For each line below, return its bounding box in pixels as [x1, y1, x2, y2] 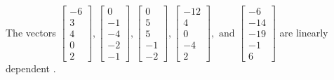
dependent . [6, 61, 56, 76]
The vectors [6, 25, 56, 39]
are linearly [279, 25, 328, 39]
